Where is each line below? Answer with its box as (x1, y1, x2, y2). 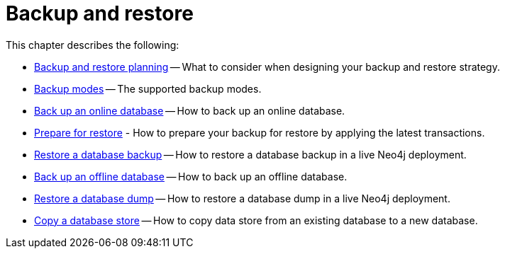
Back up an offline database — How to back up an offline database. (34, 170, 348, 183)
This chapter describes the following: (6, 38, 179, 51)
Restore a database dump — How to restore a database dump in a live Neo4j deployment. (34, 192, 450, 204)
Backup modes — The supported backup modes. (34, 82, 262, 95)
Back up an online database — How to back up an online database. (34, 104, 345, 117)
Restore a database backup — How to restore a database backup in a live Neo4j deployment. (34, 148, 467, 161)
